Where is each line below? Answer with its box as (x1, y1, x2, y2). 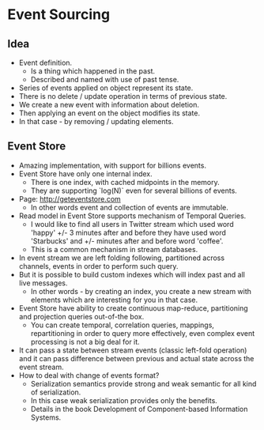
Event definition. (18, 58, 73, 67)
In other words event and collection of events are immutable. (30, 202, 228, 212)
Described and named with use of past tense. (30, 75, 179, 84)
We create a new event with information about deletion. (18, 100, 199, 109)
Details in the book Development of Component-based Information (30, 404, 248, 413)
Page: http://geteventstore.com (18, 194, 122, 203)
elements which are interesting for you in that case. (30, 295, 198, 304)
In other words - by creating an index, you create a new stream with (30, 286, 252, 296)
